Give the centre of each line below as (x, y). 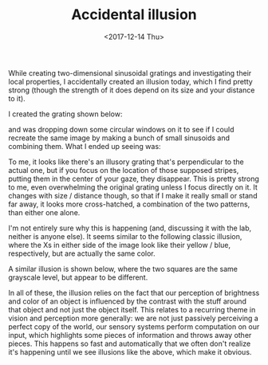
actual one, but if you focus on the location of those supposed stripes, (124, 170)
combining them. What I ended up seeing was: (85, 146)
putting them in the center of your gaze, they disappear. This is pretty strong (134, 179)
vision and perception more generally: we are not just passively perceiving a (134, 318)
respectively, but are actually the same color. (82, 253)
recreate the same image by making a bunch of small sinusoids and (119, 138)
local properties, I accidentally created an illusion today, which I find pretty (130, 81)
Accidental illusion (134, 15)
